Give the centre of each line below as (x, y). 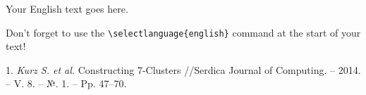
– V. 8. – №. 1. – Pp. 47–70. (66, 83)
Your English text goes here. (67, 8)
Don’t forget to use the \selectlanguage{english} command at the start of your (183, 32)
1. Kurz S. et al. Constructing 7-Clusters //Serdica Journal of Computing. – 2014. (183, 69)
